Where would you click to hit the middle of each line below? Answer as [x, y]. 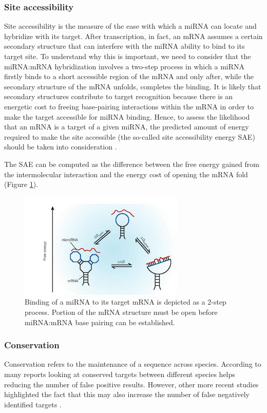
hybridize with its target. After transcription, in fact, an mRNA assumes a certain [133, 36]
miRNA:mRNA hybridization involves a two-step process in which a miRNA [124, 66]
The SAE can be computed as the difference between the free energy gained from [132, 164]
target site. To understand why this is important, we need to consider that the [128, 56]
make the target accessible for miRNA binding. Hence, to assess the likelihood [127, 116]
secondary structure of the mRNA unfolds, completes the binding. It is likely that [133, 86]
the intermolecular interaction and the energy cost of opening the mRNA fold [126, 174]
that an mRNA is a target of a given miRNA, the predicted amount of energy [127, 127]
